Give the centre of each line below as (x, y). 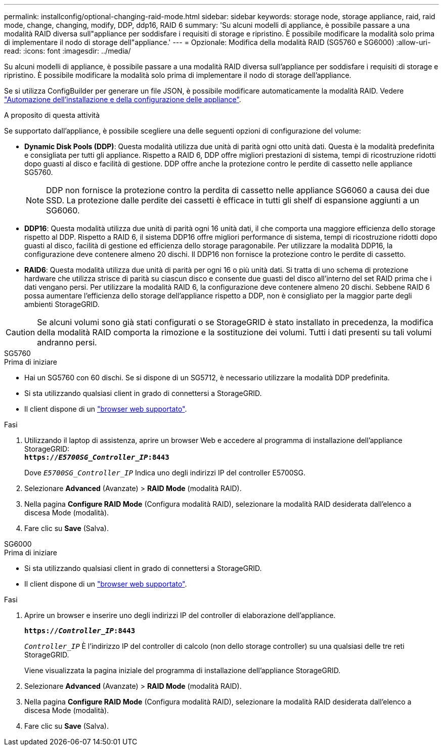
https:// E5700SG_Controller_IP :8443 (97, 457)
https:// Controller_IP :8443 (80, 631)
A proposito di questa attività (52, 115)
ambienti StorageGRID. (62, 304)
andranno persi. (67, 342)
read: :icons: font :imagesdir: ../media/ (68, 51)
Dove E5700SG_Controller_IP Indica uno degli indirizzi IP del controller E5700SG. (165, 473)
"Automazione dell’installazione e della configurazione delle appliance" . (123, 99)
